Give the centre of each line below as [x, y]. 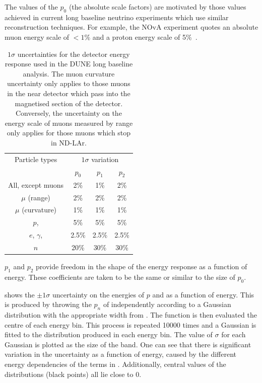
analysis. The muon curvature [69, 73]
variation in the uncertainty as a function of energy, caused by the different [120, 354]
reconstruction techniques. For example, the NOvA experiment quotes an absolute [132, 27]
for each [234, 334]
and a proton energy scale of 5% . [145, 36]
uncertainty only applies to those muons [69, 83]
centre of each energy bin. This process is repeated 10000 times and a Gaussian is [130, 324]
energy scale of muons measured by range [69, 123]
